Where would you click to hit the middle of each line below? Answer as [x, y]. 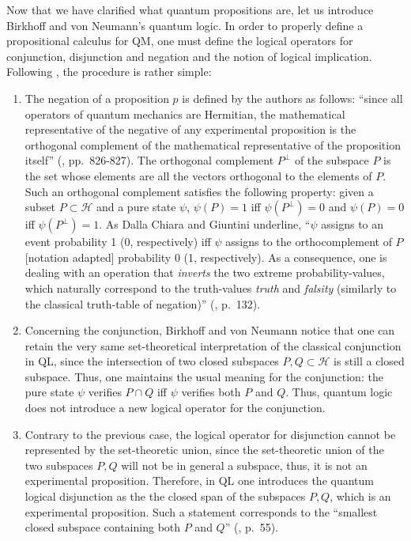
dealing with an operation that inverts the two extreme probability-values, [205, 272]
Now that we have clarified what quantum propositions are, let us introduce [190, 9]
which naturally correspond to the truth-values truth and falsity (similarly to [211, 288]
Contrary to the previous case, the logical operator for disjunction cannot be [210, 434]
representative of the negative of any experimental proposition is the [190, 129]
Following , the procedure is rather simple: [109, 72]
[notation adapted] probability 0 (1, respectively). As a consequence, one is [206, 257]
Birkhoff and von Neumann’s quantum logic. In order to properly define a [185, 25]
